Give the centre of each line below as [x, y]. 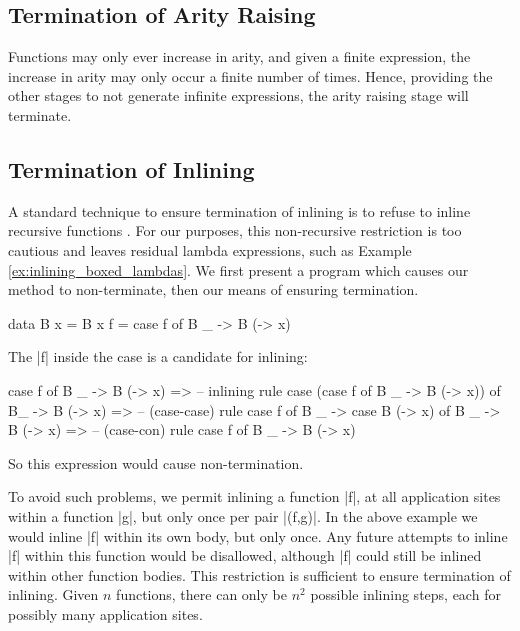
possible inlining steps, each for [405, 594]
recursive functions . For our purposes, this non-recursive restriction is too [235, 230]
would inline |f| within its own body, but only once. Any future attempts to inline [258, 535]
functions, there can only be [201, 594]
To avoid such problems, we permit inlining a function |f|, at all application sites [254, 496]
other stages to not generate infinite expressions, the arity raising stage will [238, 95]
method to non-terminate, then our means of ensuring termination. [213, 289]
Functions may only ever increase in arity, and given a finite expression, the [239, 56]
